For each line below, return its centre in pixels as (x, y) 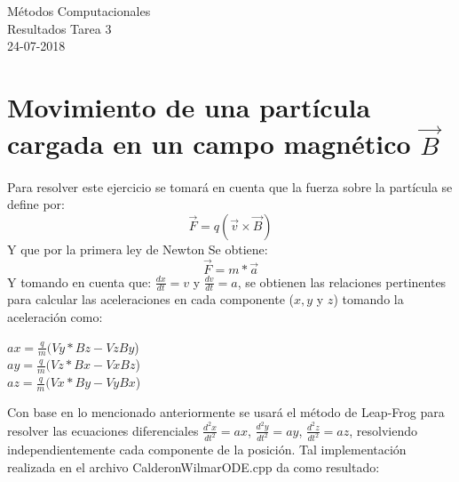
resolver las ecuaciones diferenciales (103, 430)
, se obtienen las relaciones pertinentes (342, 281)
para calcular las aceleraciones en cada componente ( (151, 299)
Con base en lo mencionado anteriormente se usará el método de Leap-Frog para (226, 412)
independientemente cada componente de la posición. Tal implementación (207, 450)
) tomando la (368, 299)
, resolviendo (384, 430)
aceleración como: (55, 316)
